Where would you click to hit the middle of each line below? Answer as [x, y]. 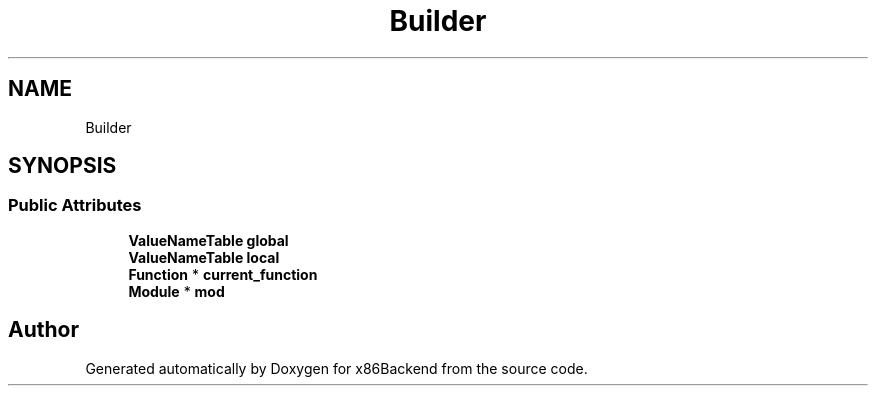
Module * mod [176, 291]
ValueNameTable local [204, 257]
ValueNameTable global [208, 240]
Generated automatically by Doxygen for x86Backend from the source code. [336, 368]
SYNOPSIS [62, 166]
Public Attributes [75, 205]
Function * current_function [223, 274]
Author [43, 330]
